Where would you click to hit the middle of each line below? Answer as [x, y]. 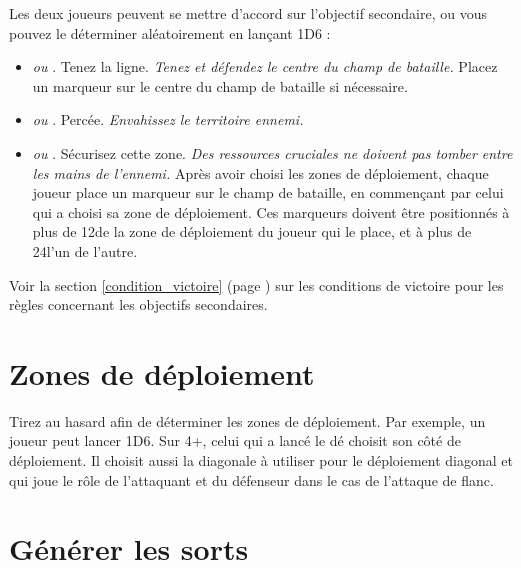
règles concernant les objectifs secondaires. [138, 304]
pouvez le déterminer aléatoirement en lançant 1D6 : [170, 32]
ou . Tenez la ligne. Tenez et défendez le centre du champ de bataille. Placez [265, 66]
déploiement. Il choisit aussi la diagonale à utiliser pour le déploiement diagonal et [261, 460]
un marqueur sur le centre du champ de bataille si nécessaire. [220, 85]
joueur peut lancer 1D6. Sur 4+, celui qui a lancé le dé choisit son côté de [235, 440]
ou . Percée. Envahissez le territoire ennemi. [168, 119]
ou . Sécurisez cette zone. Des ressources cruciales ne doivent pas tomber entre [272, 152]
